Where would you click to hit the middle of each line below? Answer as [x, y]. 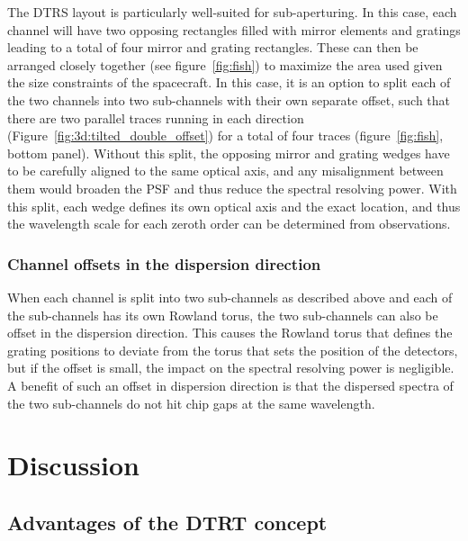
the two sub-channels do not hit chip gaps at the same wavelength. [191, 403]
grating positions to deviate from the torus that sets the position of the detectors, [233, 350]
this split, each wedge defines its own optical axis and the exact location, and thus [234, 206]
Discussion [73, 465]
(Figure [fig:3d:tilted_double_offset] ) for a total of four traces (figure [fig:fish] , [225, 135]
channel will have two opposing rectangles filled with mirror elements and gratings [234, 29]
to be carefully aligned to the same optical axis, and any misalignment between [225, 171]
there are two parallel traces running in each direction [156, 117]
